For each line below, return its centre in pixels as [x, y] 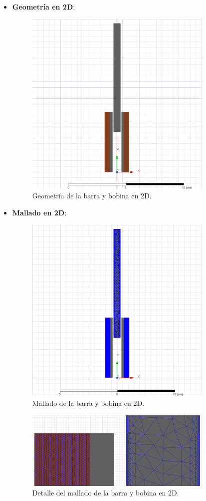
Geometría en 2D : [44, 7]
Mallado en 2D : [39, 213]
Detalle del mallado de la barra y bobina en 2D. [105, 493]
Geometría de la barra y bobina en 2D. [92, 196]
